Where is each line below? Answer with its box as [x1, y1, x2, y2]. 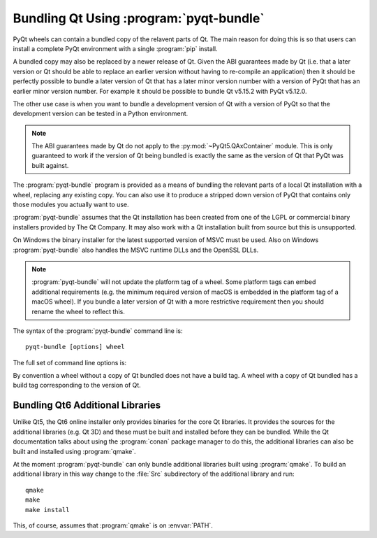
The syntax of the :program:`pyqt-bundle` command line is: [13, 326, 183, 335]
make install [25, 506, 70, 514]
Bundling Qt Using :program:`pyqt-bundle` [13, 10, 265, 26]
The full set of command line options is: [13, 358, 127, 367]
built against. [31, 161, 69, 169]
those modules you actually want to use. [13, 200, 129, 209]
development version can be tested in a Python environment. [13, 109, 188, 118]
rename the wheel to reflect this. [31, 307, 125, 316]
